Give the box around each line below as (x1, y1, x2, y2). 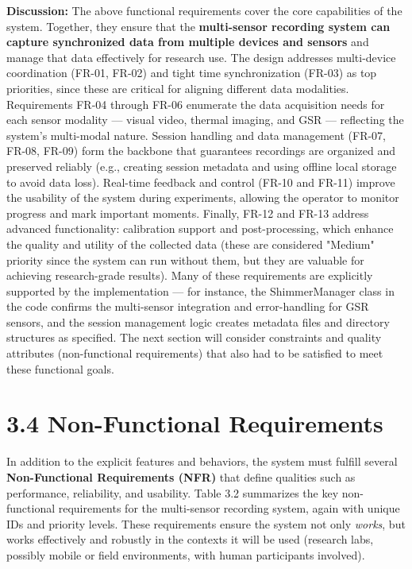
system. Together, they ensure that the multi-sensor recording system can (6, 17, 391, 34)
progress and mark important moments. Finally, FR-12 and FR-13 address (6, 204, 369, 221)
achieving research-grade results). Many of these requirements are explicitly (6, 267, 373, 284)
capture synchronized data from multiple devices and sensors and (6, 33, 369, 50)
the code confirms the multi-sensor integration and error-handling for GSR (6, 298, 369, 315)
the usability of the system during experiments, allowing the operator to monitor (6, 189, 399, 206)
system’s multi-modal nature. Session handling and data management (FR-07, (6, 126, 386, 143)
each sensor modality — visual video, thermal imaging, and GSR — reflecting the (6, 111, 404, 128)
